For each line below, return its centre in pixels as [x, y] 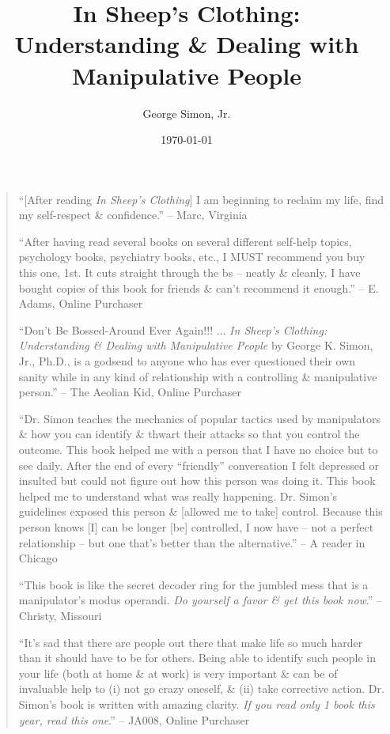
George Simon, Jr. [187, 113]
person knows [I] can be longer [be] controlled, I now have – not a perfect [196, 526]
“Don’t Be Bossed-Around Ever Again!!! [116, 329]
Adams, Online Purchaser [81, 303]
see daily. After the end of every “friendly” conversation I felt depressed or [199, 465]
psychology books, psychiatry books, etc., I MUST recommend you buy [192, 257]
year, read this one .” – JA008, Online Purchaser [134, 719]
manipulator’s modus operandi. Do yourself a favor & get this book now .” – [201, 600]
